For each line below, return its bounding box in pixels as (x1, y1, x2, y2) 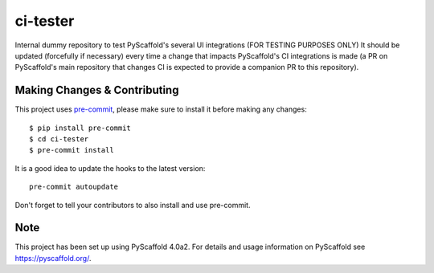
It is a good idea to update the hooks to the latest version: (14, 163, 206, 173)
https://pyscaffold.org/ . (14, 253, 92, 263)
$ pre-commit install (29, 145, 114, 155)
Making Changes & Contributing (14, 84, 179, 97)
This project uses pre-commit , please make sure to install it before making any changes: (14, 104, 307, 114)
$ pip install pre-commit (29, 123, 132, 132)
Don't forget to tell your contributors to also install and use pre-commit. (14, 200, 251, 210)
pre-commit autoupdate (29, 182, 119, 192)
